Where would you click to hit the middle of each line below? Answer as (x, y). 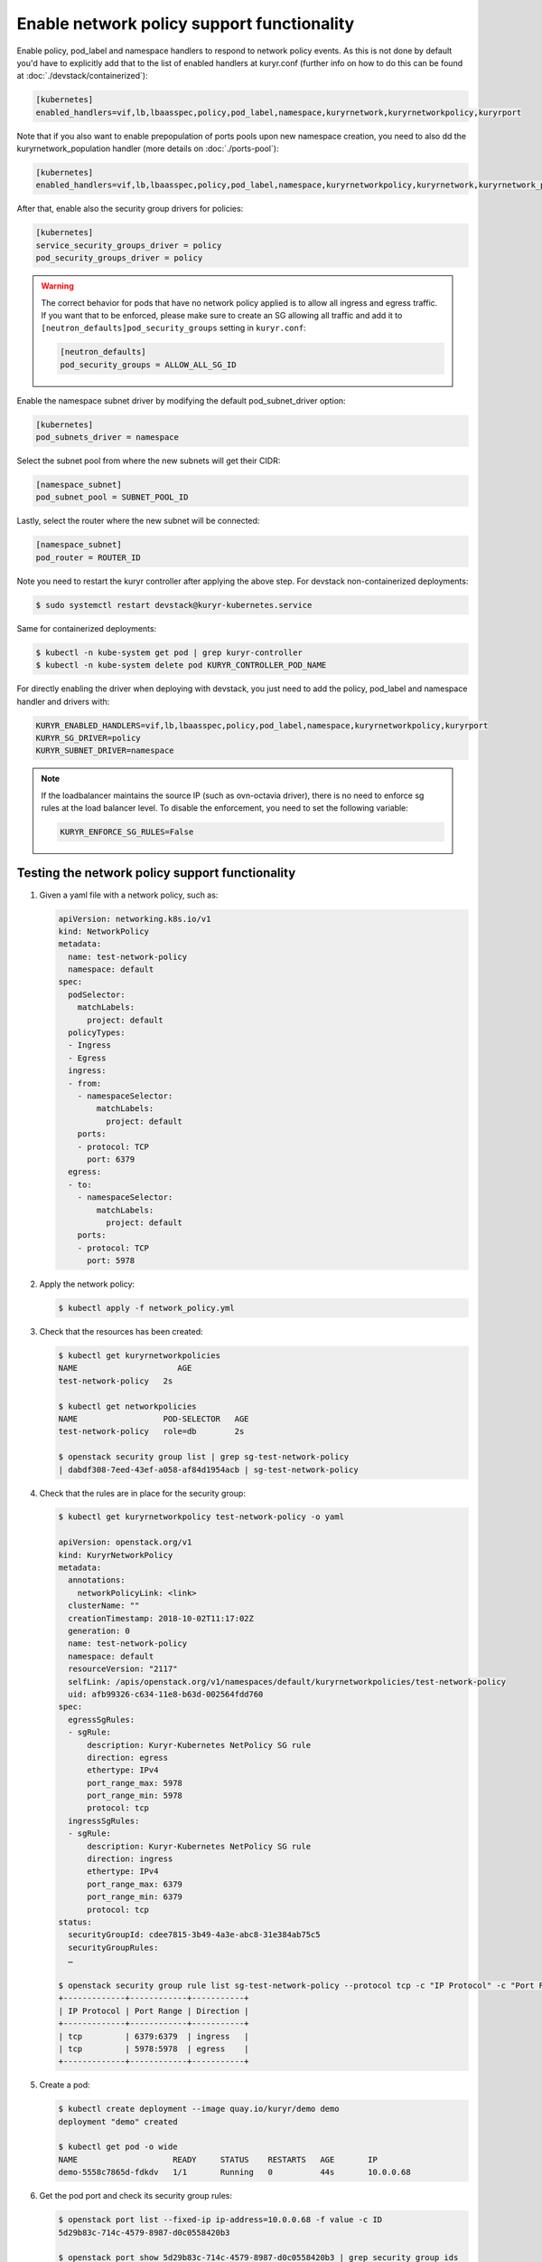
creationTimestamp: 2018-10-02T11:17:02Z (161, 1618)
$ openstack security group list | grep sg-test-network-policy (204, 1457)
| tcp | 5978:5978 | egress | (154, 2048)
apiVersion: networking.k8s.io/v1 (135, 919)
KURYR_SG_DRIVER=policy (89, 738)
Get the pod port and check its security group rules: (136, 2196)
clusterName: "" (104, 1606)
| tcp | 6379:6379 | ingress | (154, 2036)
